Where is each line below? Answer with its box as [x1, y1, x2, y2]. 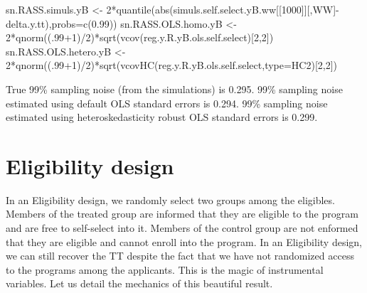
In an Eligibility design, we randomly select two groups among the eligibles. [6, 192, 335, 207]
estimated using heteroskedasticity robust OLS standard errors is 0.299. [6, 110, 318, 124]
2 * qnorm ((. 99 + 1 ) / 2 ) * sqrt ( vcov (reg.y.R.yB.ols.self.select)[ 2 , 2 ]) [6, 30, 274, 45]
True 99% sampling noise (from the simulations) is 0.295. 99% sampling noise [6, 81, 343, 96]
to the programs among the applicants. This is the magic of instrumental [6, 262, 324, 277]
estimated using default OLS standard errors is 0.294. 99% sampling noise [6, 95, 328, 110]
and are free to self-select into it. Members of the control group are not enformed [6, 220, 358, 235]
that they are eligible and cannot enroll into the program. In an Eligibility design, [6, 234, 362, 249]
